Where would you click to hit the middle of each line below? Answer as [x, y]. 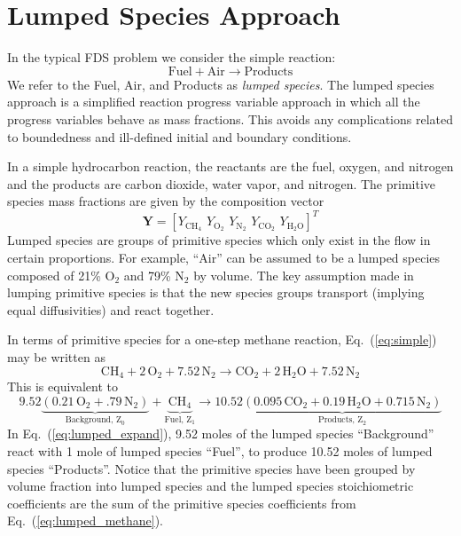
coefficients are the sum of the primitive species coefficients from [182, 503]
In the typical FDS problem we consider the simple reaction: [172, 57]
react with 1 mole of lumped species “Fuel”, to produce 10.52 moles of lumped [220, 451]
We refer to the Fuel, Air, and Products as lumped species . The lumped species [221, 84]
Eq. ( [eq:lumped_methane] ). [86, 520]
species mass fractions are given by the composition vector [166, 201]
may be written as [56, 356]
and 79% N [154, 275]
